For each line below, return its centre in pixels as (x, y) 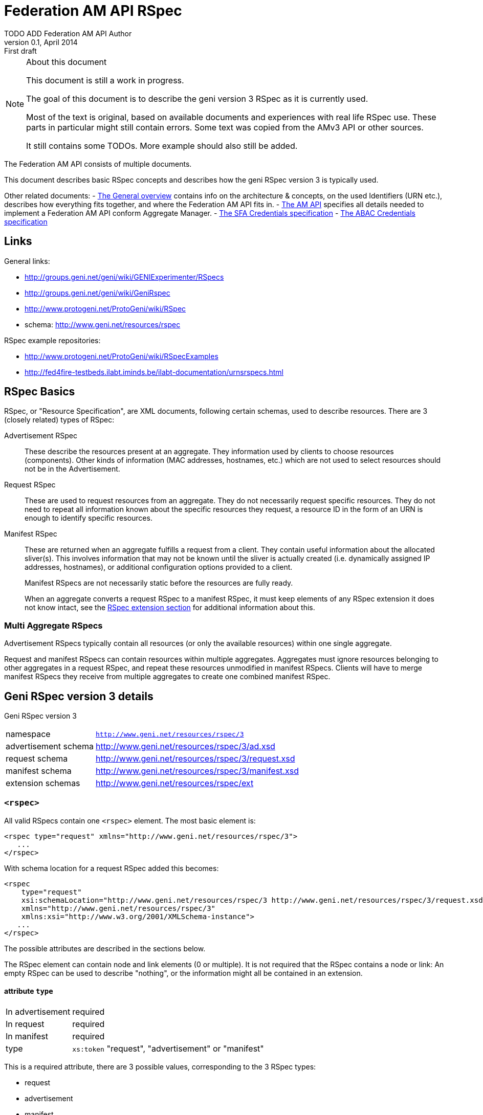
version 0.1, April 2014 (41, 42)
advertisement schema (50, 746)
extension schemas (43, 783)
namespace (28, 734)
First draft (20, 51)
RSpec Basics (40, 392)
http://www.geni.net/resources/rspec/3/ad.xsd (185, 746)
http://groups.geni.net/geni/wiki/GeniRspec (97, 293)
